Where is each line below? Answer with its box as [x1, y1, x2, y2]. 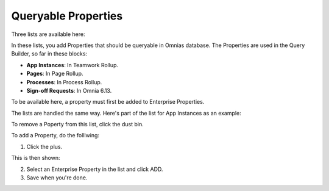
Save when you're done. [26, 174, 88, 181]
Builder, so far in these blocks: [11, 50, 88, 57]
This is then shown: [11, 154, 60, 162]
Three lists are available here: [11, 31, 85, 38]
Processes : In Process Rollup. [26, 78, 102, 85]
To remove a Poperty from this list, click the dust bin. [11, 121, 144, 128]
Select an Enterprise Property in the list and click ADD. [26, 165, 163, 173]
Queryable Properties [11, 9, 123, 23]
